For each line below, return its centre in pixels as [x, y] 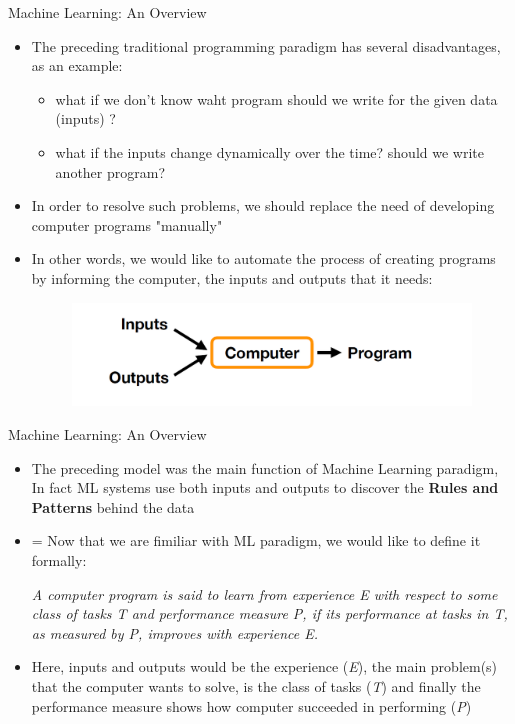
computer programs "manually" [127, 224]
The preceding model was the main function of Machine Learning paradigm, [265, 467]
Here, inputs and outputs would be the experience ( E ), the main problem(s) [264, 666]
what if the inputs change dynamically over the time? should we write [269, 151]
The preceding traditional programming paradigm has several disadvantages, [266, 45]
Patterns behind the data [113, 506]
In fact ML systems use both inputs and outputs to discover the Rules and [265, 487]
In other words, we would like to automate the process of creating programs [263, 258]
